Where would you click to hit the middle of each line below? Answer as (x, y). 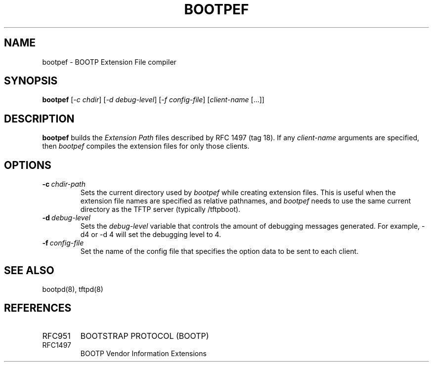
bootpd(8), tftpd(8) (73, 289)
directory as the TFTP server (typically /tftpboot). (160, 209)
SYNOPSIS (31, 81)
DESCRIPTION (39, 119)
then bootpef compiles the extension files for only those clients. (146, 146)
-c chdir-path (64, 184)
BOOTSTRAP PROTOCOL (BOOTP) (145, 336)
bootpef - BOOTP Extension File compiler (109, 62)
